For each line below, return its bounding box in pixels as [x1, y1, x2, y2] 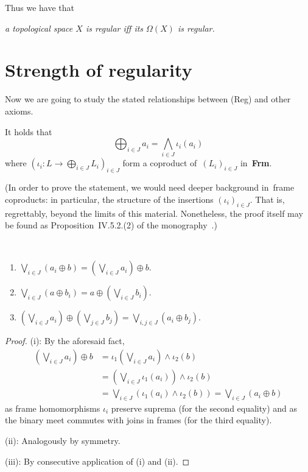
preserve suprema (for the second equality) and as [111, 401, 298, 414]
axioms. [5, 104, 33, 117]
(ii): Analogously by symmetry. [5, 434, 121, 447]
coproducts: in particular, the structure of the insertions [5, 192, 214, 205]
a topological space [5, 21, 73, 34]
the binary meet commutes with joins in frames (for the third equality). [5, 414, 272, 426]
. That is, [250, 192, 285, 205]
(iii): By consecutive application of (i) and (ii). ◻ [5, 454, 190, 467]
